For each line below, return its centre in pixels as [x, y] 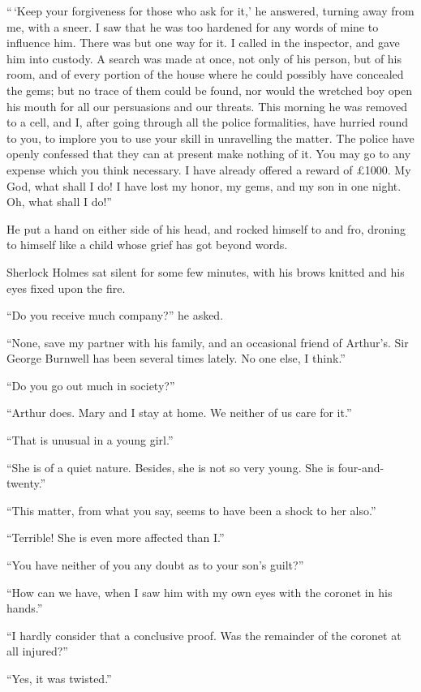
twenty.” [26, 483]
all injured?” [37, 651]
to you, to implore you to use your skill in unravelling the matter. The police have [210, 138]
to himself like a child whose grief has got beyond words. [147, 245]
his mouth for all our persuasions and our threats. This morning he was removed [207, 106]
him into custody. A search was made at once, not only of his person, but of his [204, 58]
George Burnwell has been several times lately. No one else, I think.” [176, 358]
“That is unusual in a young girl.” [90, 440]
